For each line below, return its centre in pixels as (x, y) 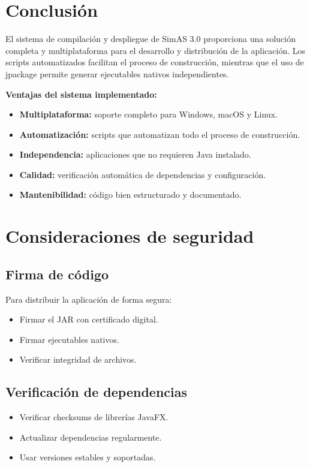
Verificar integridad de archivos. (78, 359)
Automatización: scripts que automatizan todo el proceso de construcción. (160, 134)
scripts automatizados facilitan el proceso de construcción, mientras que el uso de (155, 62)
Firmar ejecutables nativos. (69, 339)
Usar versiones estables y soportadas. (88, 457)
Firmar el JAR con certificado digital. (89, 319)
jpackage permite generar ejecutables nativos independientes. (117, 73)
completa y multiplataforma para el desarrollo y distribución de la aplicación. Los (155, 50)
